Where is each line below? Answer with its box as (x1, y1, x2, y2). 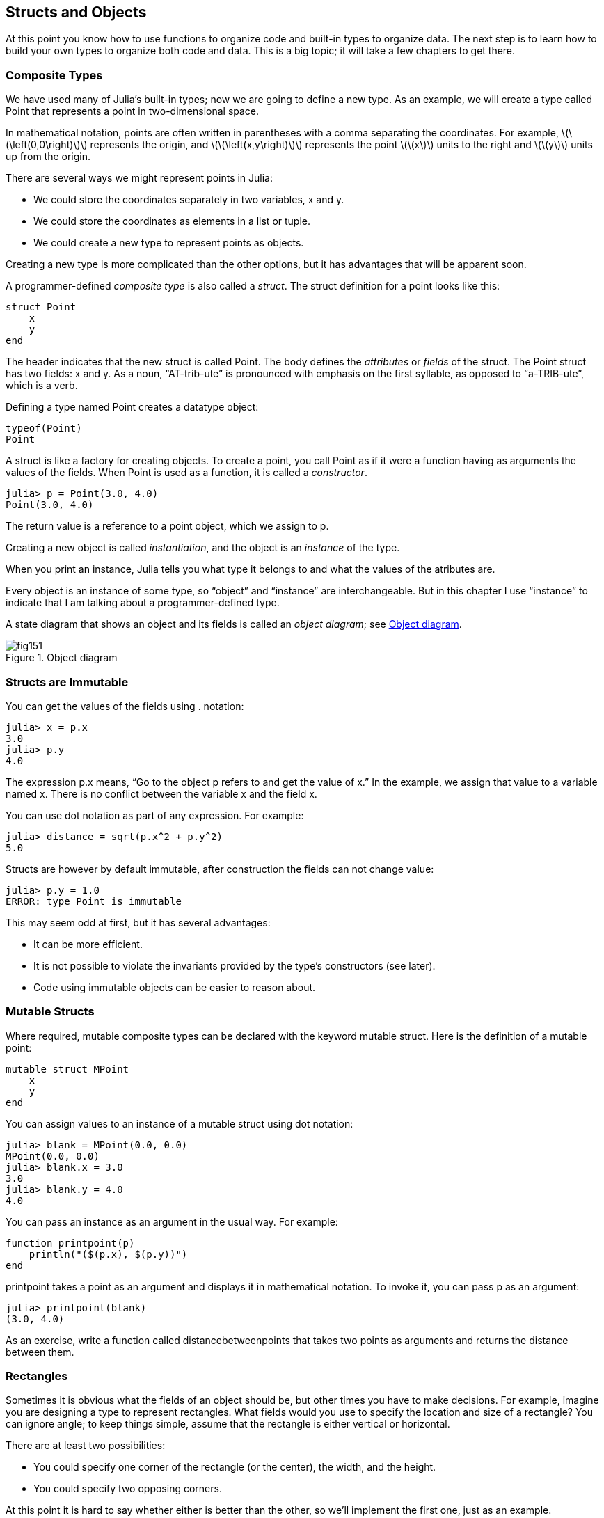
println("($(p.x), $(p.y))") (29, 1248, 188, 1260)
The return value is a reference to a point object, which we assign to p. (6, 520, 329, 532)
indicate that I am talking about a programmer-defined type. (6, 596, 280, 609)
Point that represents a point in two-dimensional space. (6, 105, 260, 118)
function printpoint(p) (6, 1237, 135, 1249)
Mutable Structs (6, 1004, 95, 1019)
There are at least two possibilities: (6, 1439, 166, 1452)
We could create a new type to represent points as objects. (33, 237, 304, 249)
